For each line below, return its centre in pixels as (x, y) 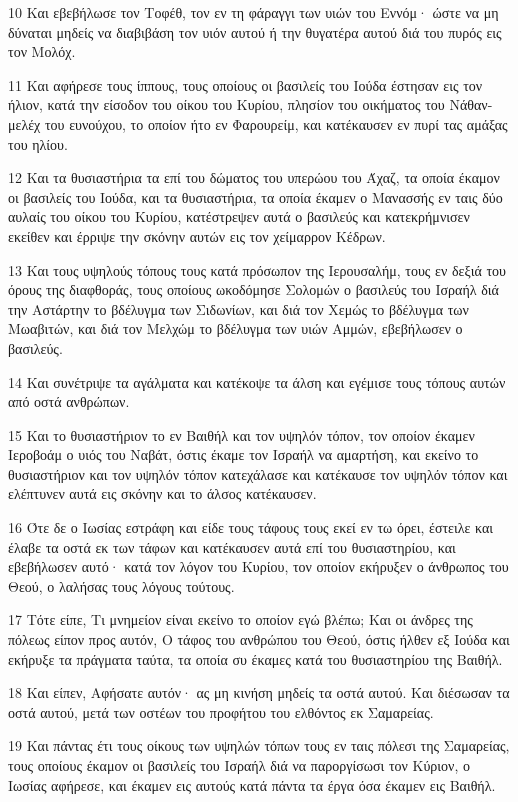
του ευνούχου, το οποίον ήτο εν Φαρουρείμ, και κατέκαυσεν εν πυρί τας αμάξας (276, 123)
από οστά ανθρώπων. (69, 401)
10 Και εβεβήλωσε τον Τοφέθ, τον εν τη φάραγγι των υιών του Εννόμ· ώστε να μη (253, 12)
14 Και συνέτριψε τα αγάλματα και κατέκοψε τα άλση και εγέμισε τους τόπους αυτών (257, 381)
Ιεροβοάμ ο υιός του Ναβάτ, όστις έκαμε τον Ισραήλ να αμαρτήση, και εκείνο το (243, 454)
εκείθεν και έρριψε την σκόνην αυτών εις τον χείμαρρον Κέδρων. (197, 235)
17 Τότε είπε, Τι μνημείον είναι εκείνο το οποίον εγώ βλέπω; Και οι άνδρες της (240, 619)
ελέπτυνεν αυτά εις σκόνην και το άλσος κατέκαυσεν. (162, 493)
